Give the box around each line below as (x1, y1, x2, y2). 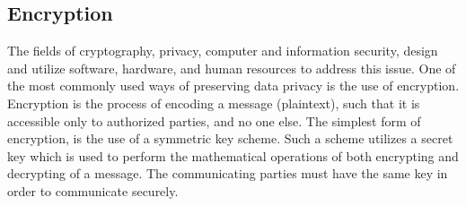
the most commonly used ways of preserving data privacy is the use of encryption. (7, 76, 460, 95)
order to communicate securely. (7, 181, 179, 200)
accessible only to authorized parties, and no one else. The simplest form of (7, 111, 421, 130)
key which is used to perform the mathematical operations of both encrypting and (7, 146, 459, 165)
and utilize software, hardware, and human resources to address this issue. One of (7, 58, 456, 77)
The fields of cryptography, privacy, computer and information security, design (7, 41, 438, 60)
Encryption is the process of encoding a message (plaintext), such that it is (7, 93, 420, 112)
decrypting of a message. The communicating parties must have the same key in (7, 164, 448, 183)
